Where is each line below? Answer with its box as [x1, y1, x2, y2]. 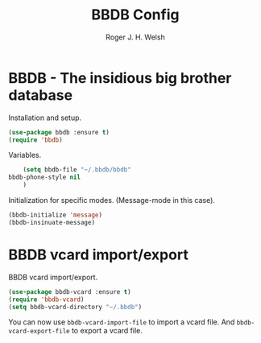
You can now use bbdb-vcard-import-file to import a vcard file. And [8, 317, 235, 327]
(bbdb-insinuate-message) [8, 218, 95, 226]
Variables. [8, 151, 42, 160]
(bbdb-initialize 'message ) [8, 211, 103, 219]
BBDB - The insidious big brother [8, 68, 232, 87]
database [8, 86, 73, 104]
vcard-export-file [8, 328, 70, 336]
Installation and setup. [8, 113, 82, 122]
